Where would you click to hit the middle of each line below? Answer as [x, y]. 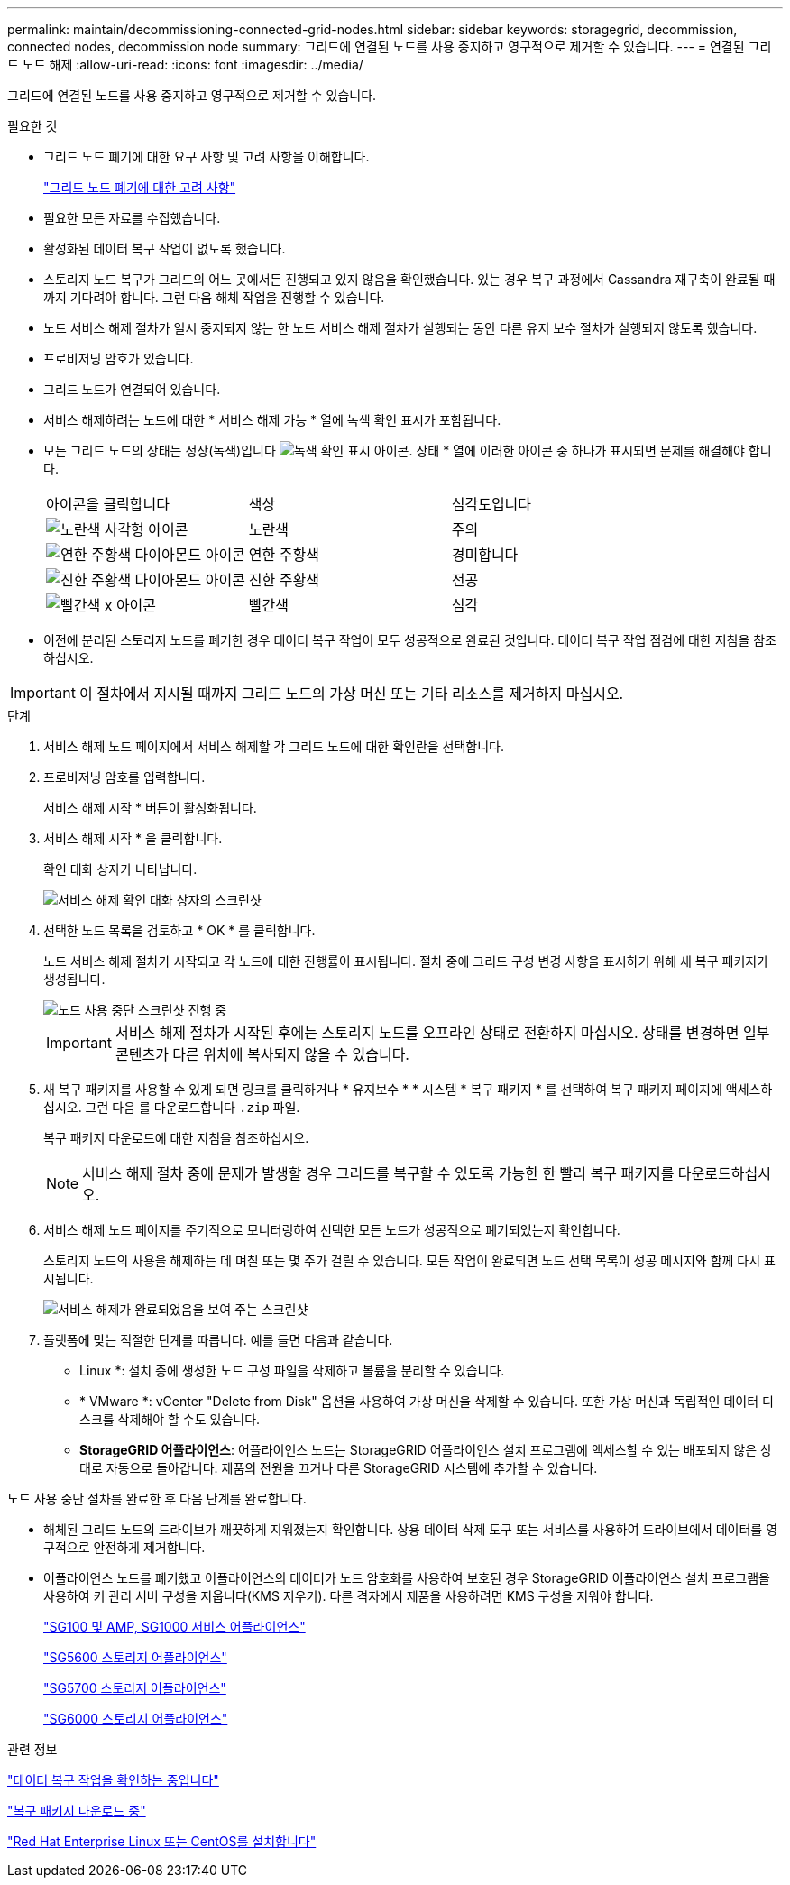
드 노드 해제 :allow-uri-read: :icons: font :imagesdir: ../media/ [185, 64]
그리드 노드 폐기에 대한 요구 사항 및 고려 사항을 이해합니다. [207, 156]
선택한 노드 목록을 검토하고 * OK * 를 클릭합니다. [179, 930]
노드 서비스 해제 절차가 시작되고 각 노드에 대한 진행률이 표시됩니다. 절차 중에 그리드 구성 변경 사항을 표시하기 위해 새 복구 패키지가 [406, 961]
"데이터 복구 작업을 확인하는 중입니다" [113, 1780]
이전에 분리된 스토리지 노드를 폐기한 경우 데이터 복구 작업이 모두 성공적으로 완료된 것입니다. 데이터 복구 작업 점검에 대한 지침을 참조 [410, 640]
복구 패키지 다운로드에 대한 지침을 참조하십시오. [176, 1138]
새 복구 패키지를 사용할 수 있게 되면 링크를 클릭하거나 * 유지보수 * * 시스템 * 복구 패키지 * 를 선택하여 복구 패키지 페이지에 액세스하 [408, 1089]
